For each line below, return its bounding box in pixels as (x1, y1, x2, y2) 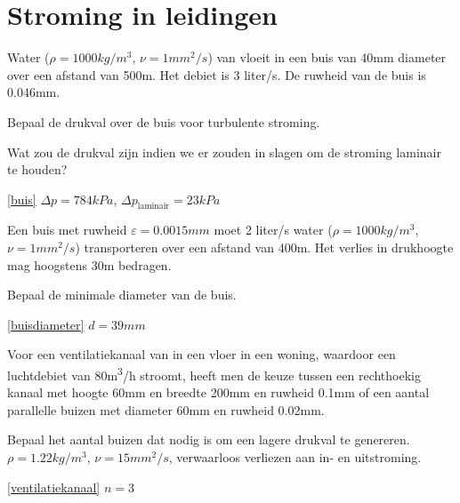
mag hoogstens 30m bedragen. (7, 255, 172, 274)
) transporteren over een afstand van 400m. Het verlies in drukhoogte (75, 238, 454, 257)
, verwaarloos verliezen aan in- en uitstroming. (168, 448, 422, 467)
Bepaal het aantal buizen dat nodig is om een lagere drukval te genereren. (7, 430, 410, 449)
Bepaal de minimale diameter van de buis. (7, 285, 237, 304)
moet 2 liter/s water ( (214, 220, 333, 239)
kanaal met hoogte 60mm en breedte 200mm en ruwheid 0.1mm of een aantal (7, 383, 430, 402)
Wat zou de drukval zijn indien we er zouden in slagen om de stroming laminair (7, 142, 441, 161)
